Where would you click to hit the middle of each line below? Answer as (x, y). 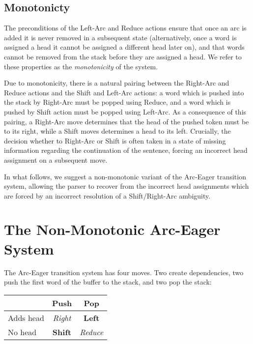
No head (22, 332)
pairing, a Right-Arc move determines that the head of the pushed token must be (126, 121)
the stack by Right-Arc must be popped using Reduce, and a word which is (117, 102)
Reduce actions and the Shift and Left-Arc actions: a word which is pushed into (124, 92)
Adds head (26, 317)
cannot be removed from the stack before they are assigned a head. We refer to (123, 56)
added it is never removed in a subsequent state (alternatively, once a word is (120, 37)
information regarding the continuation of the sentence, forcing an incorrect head (126, 150)
